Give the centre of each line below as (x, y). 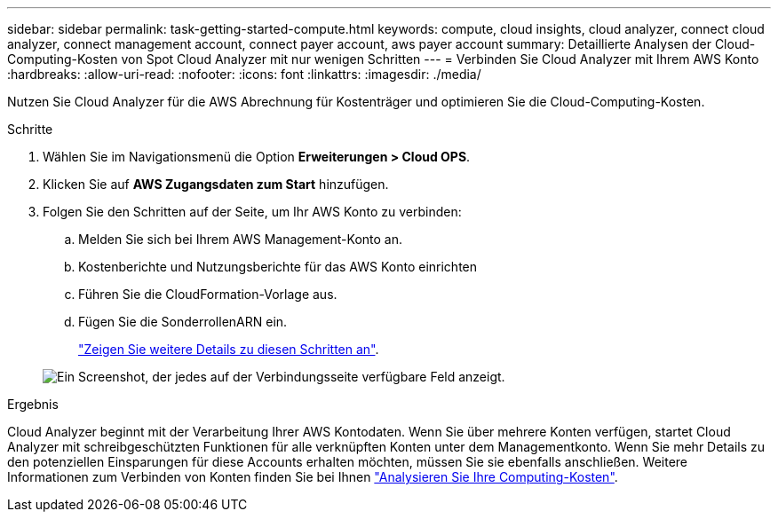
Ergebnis (33, 404)
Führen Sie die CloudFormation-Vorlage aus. (208, 294)
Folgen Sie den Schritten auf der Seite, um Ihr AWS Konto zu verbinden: (252, 212)
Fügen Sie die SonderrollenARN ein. (183, 322)
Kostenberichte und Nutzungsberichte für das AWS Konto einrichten (278, 267)
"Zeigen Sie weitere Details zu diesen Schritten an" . (229, 349)
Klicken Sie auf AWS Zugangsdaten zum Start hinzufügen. (216, 184)
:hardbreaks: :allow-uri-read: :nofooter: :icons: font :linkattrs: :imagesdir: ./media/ (244, 74)
